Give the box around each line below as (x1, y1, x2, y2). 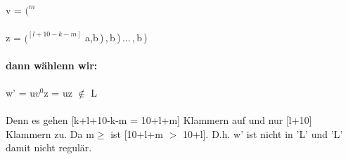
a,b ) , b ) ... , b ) (85, 30, 148, 45)
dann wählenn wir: (6, 57, 98, 72)
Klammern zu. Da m (6, 126, 94, 141)
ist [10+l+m (110, 126, 163, 141)
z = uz (44, 85, 72, 99)
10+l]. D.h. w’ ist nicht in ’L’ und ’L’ (182, 126, 343, 141)
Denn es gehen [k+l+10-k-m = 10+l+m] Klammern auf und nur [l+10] (6, 113, 312, 127)
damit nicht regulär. (6, 140, 92, 155)
